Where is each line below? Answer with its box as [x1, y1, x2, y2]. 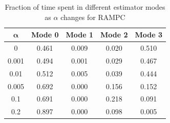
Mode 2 [100, 29, 128, 40]
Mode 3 [135, 29, 163, 40]
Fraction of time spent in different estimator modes [5, 2, 165, 12]
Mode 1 [66, 29, 93, 40]
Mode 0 [31, 29, 59, 40]
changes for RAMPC [60, 11, 125, 22]
